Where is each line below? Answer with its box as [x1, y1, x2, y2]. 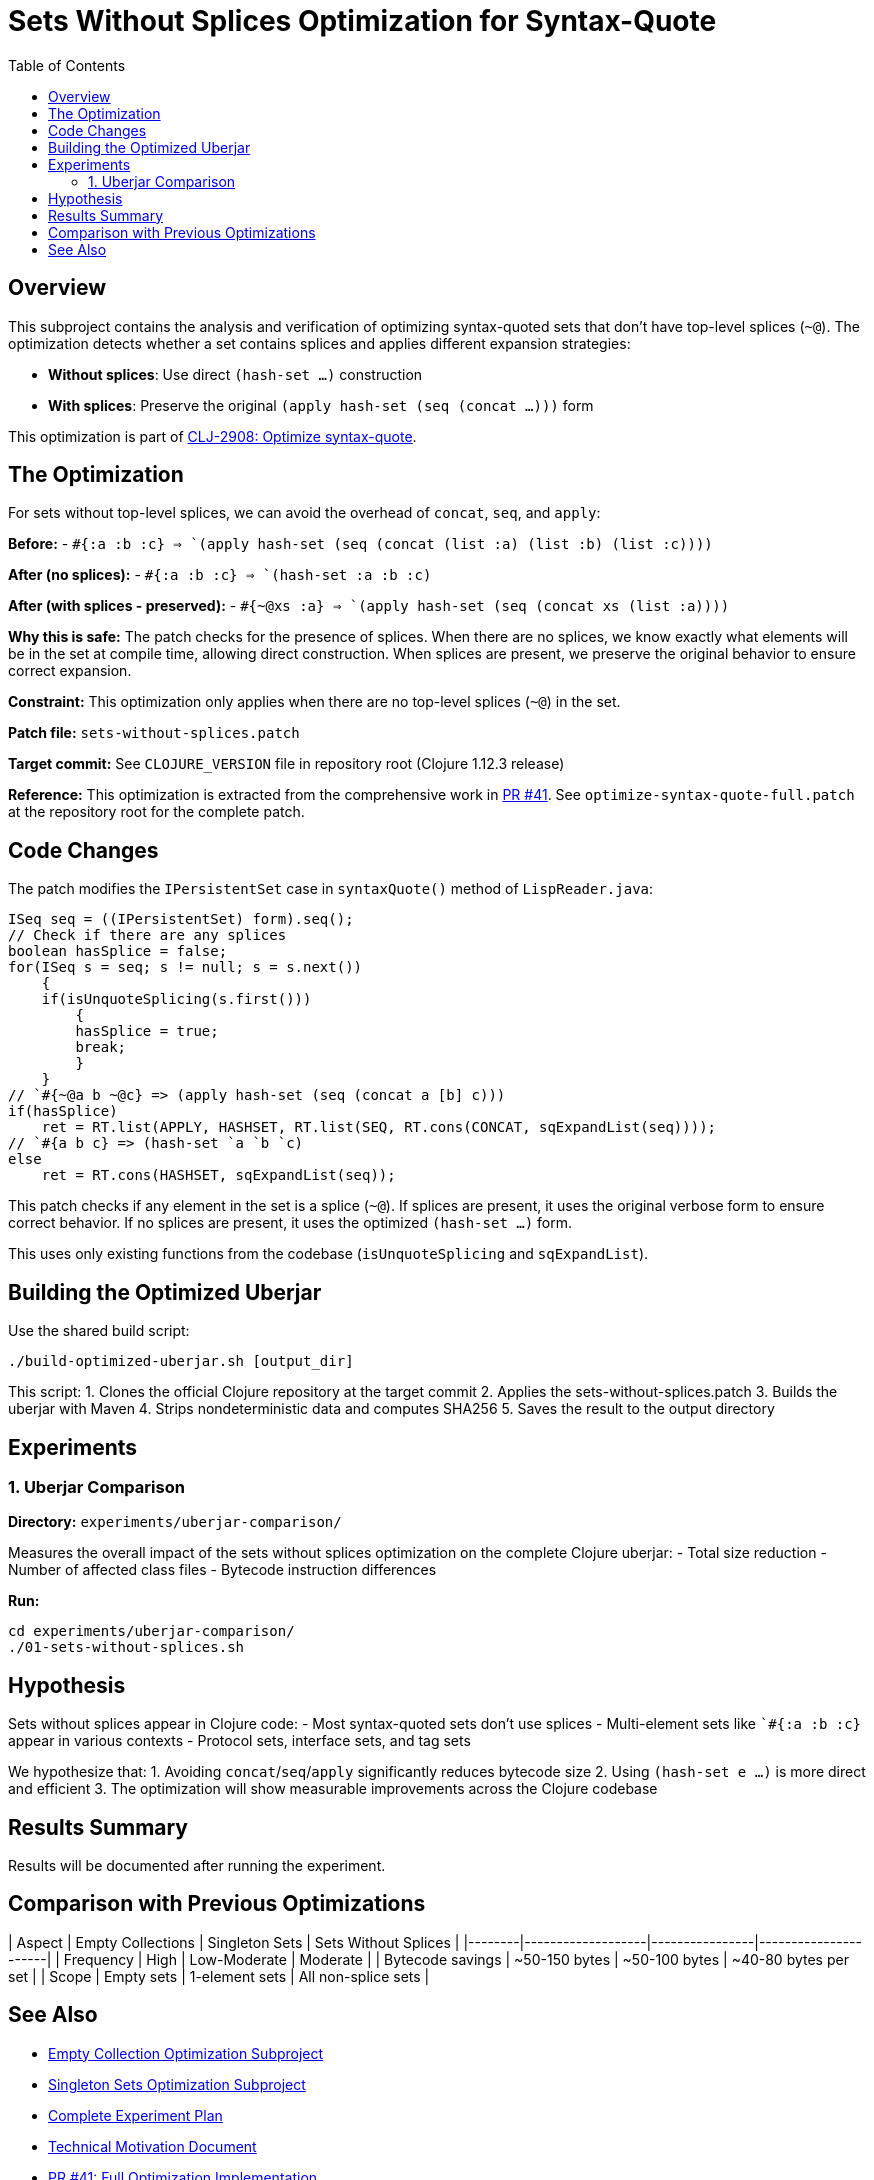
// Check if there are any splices [8, 927, 287, 944]
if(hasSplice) [8, 1103, 118, 1120]
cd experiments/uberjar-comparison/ [8, 1623, 295, 1640]
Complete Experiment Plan [48, 2106, 223, 2124]
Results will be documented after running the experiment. [8, 1857, 386, 1875]
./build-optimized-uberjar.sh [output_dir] [8, 1353, 354, 1370]
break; [75, 1039, 127, 1056]
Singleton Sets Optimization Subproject [48, 2075, 306, 2093]
